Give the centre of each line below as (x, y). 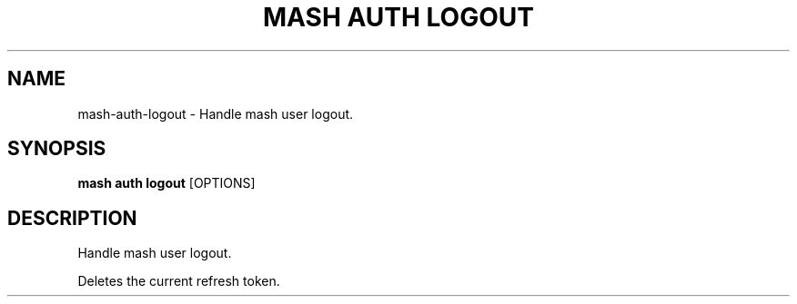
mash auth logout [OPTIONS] (166, 183)
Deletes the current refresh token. (179, 281)
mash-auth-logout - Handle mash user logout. (216, 113)
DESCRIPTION (72, 218)
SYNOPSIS (57, 149)
